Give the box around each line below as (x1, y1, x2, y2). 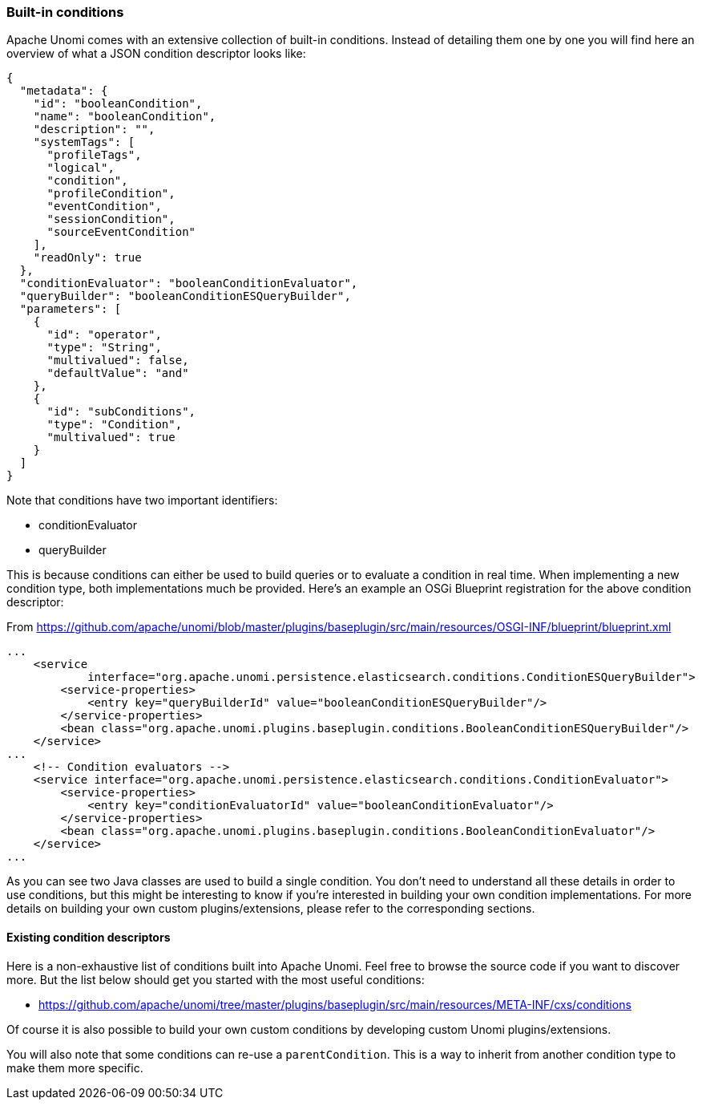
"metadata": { (19, 84, 108, 98)
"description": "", (33, 123, 155, 136)
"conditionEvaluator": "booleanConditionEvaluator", (19, 277, 358, 290)
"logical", (46, 161, 115, 175)
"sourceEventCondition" (46, 225, 196, 239)
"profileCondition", (46, 187, 175, 201)
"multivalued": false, (46, 354, 189, 367)
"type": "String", (46, 341, 162, 354)
